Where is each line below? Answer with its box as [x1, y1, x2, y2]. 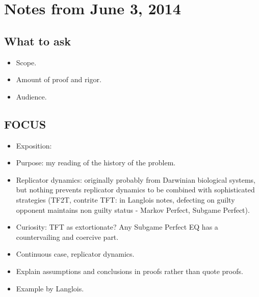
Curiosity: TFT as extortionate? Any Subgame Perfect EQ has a [16, 221, 218, 232]
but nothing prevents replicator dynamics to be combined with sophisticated [16, 184, 255, 195]
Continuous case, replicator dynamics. [16, 249, 135, 259]
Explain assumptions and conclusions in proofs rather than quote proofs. [16, 265, 243, 276]
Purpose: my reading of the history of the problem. [16, 157, 176, 168]
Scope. [16, 57, 37, 67]
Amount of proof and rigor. [16, 74, 101, 85]
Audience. [16, 91, 47, 102]
